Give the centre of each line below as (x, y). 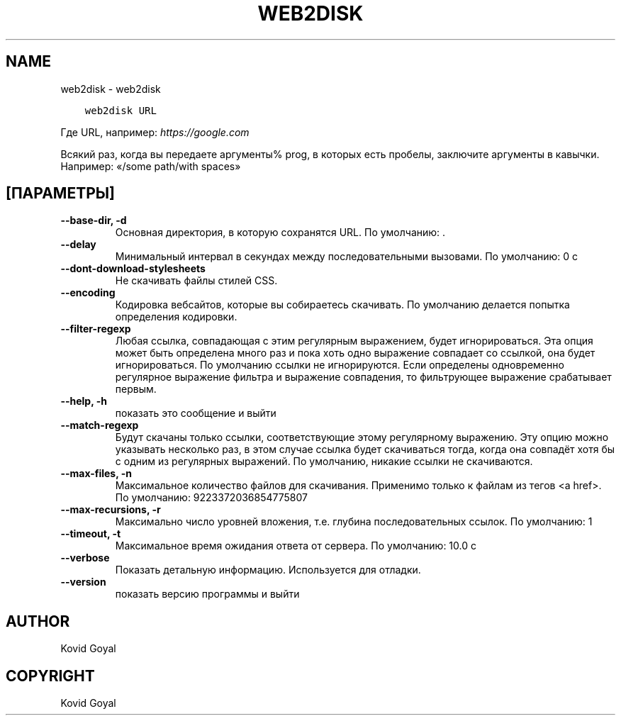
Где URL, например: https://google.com (155, 132)
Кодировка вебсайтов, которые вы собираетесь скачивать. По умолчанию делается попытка (342, 305)
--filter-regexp (96, 329)
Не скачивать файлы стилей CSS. (196, 281)
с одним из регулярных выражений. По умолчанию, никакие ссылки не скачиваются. (324, 462)
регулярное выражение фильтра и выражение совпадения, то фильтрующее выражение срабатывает (363, 377)
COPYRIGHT (50, 676)
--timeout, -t (91, 534)
